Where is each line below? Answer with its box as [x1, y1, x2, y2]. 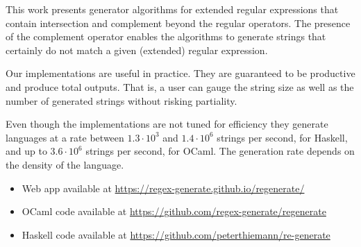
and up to [6, 144, 47, 158]
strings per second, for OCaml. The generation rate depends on [85, 144, 355, 158]
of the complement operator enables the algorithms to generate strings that [6, 29, 326, 44]
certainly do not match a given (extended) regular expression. [6, 42, 268, 57]
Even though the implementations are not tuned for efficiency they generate [6, 117, 328, 131]
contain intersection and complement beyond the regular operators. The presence [6, 15, 351, 30]
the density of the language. [6, 157, 124, 171]
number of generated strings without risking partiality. [6, 93, 237, 108]
